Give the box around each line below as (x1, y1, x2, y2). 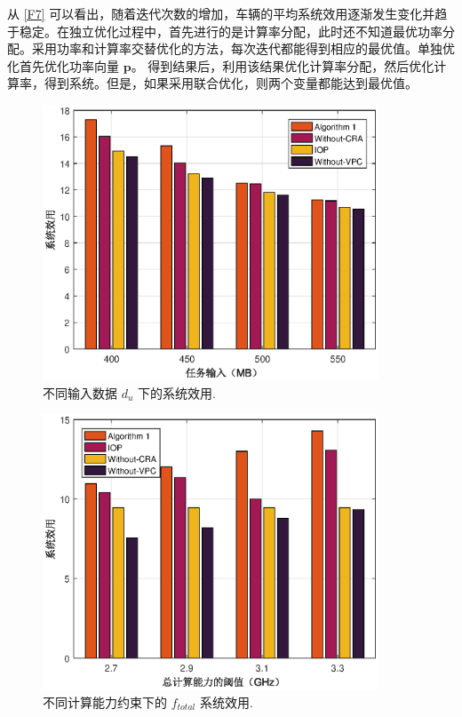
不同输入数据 (43, 383, 117, 402)
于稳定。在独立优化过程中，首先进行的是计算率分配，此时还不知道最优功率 (7, 21, 442, 40)
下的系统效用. (138, 383, 216, 402)
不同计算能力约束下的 (43, 692, 167, 711)
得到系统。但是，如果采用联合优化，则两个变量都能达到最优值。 (44, 74, 418, 92)
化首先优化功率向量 (7, 56, 119, 75)
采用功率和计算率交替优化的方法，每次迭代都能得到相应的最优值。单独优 (31, 39, 455, 58)
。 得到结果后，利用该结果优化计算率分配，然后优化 (131, 56, 434, 75)
